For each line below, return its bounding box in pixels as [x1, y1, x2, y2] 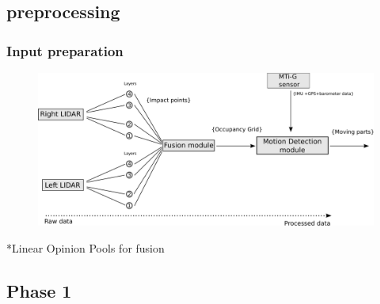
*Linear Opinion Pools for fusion [6, 239, 165, 256]
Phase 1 [6, 278, 72, 302]
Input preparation [6, 40, 123, 60]
